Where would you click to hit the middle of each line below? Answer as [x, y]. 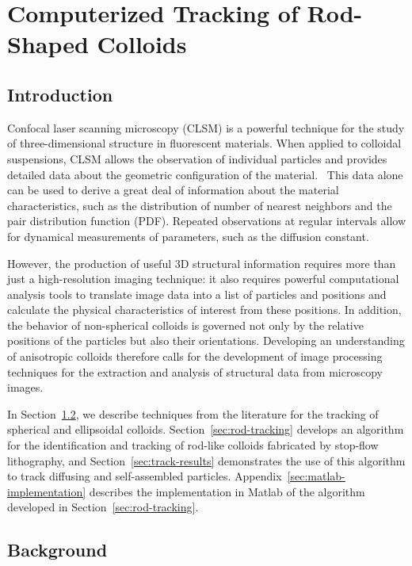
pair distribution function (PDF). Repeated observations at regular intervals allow [207, 221]
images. [25, 387]
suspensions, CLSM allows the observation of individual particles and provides [197, 158]
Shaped [48, 44]
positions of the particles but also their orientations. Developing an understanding [206, 340]
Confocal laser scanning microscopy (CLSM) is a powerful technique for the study [206, 127]
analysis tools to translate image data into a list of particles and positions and [197, 294]
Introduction [60, 94]
